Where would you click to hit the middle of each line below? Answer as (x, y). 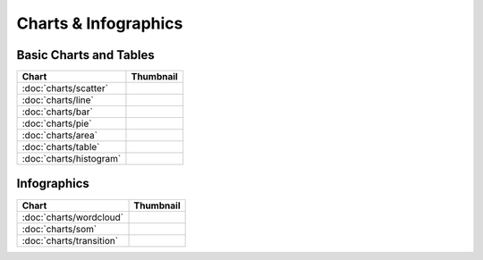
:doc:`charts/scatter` (65, 88)
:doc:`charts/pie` (57, 123)
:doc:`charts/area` (60, 136)
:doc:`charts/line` (58, 100)
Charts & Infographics (100, 23)
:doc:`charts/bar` (57, 112)
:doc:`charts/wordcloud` (73, 217)
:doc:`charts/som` (59, 229)
